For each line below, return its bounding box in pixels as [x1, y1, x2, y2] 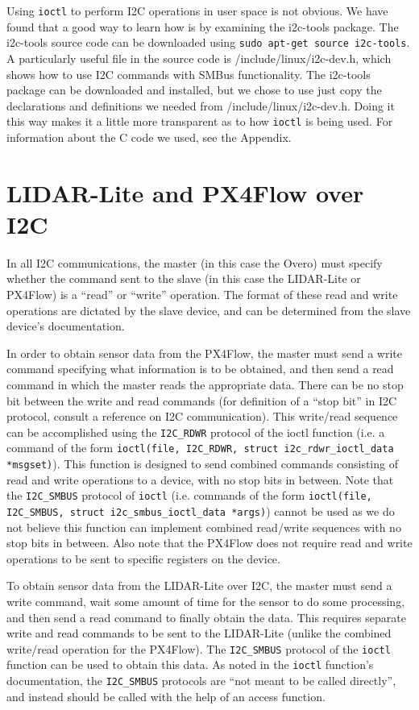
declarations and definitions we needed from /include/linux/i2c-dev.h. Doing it [6, 97, 395, 114]
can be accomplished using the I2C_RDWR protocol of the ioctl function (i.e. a [6, 423, 385, 440]
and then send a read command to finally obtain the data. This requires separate [6, 608, 406, 625]
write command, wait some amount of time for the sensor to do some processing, [6, 593, 405, 610]
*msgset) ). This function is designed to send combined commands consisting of [6, 455, 398, 472]
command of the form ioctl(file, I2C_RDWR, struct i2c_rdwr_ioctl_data [6, 439, 394, 456]
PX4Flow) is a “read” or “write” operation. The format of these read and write [6, 286, 398, 303]
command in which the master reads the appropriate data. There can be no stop [6, 376, 404, 392]
